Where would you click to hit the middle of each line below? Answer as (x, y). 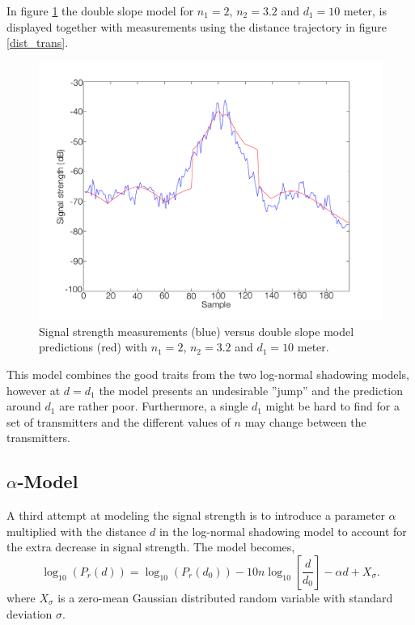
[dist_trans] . (38, 43)
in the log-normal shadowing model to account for (283, 531)
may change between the (305, 421)
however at (34, 390)
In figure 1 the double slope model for (100, 11)
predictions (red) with (93, 347)
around (24, 406)
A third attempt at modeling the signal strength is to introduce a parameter (196, 515)
